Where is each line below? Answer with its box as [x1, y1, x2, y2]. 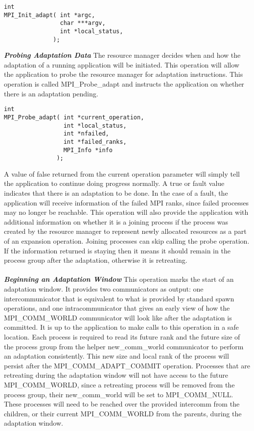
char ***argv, [60, 20, 106, 27]
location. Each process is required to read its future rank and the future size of [4, 331, 240, 341]
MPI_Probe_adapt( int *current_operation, [4, 113, 144, 121]
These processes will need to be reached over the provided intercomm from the [4, 399, 240, 409]
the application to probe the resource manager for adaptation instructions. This [4, 69, 243, 79]
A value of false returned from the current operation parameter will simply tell [4, 168, 240, 179]
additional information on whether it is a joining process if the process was [4, 216, 228, 227]
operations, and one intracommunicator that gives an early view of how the [4, 303, 230, 313]
